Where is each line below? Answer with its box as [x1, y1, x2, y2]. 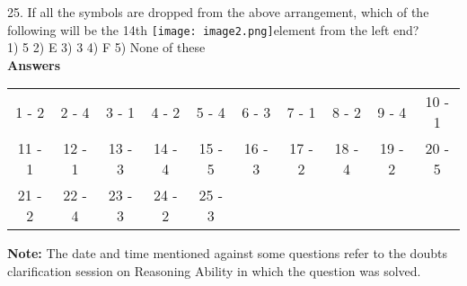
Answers [7, 55, 61, 74]
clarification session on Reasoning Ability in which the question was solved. [7, 262, 421, 281]
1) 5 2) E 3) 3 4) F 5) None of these [7, 38, 206, 57]
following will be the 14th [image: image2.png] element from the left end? [7, 20, 419, 39]
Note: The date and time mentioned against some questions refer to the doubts [7, 244, 447, 263]
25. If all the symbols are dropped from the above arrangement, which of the [7, 3, 429, 21]
